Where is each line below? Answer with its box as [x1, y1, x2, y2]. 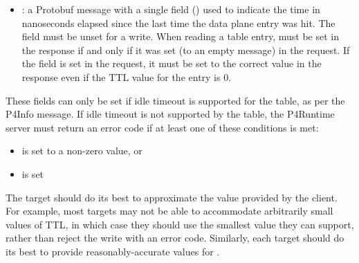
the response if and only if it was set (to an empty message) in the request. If [21, 42, 350, 57]
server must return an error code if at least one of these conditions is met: [6, 120, 319, 134]
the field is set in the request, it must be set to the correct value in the [21, 56, 322, 71]
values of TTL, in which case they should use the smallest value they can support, [6, 217, 354, 231]
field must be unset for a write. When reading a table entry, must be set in [21, 29, 339, 44]
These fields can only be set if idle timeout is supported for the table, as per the [6, 93, 345, 107]
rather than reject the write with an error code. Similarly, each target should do [6, 230, 344, 245]
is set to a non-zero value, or [21, 143, 142, 158]
